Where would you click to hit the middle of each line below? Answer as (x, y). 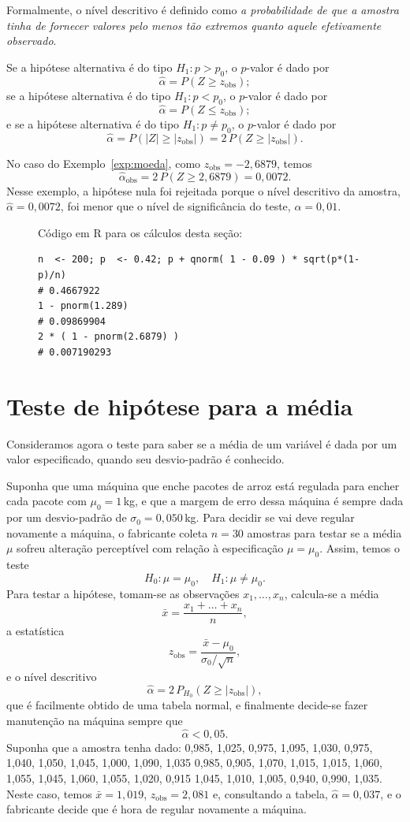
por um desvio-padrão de (67, 517)
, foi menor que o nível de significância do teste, (175, 206)
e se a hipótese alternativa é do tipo (93, 123)
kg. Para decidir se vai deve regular (270, 517)
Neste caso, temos (49, 793)
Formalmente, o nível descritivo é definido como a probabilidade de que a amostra (203, 9)
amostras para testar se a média (324, 532)
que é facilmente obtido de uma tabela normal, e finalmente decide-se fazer (187, 705)
